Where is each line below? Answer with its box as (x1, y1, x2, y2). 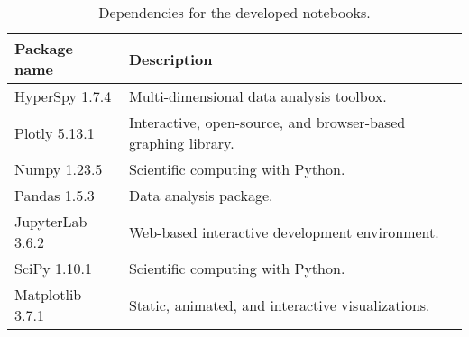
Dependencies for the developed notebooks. (98, 2, 371, 23)
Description (128, 48, 213, 69)
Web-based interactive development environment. (128, 221, 439, 242)
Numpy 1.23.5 (14, 159, 103, 179)
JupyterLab (14, 211, 87, 232)
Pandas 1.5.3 (14, 185, 95, 205)
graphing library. (128, 132, 234, 153)
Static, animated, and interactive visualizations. (128, 294, 430, 315)
